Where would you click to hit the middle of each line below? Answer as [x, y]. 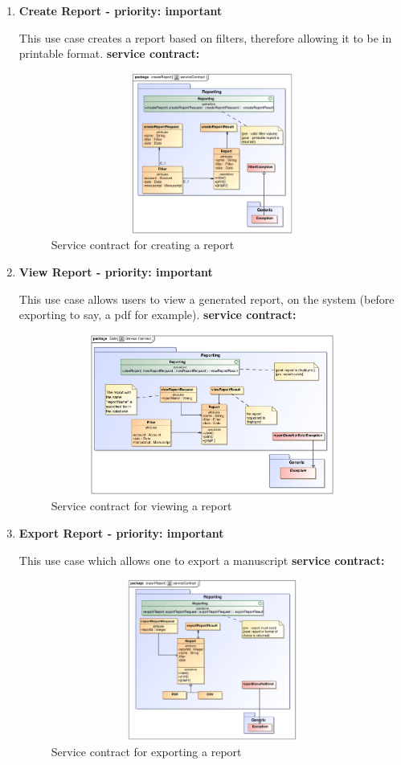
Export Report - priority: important [121, 532]
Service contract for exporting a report [146, 751]
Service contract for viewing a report [141, 506]
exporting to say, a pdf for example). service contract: [158, 315]
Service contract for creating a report [143, 245]
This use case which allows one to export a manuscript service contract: [202, 560]
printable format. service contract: [109, 53]
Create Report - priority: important [121, 10]
